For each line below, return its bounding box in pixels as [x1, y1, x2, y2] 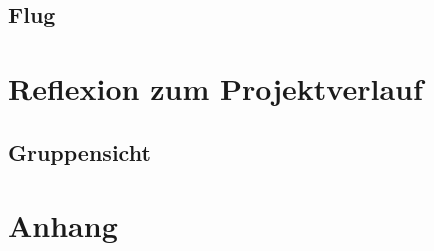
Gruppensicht [8, 136, 151, 167]
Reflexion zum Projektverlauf [8, 67, 423, 108]
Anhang [8, 205, 118, 246]
